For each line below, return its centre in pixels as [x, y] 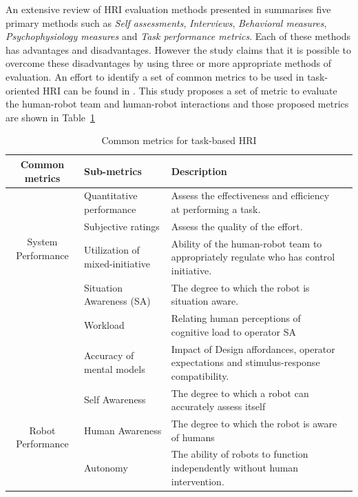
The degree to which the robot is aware [254, 424]
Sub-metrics [113, 171]
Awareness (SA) [117, 301]
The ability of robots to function [240, 454]
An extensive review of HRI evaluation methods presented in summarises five [168, 9]
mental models [115, 368]
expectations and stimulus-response [245, 362]
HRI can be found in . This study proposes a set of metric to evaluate [190, 90]
